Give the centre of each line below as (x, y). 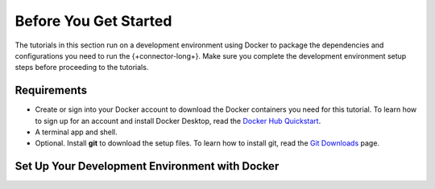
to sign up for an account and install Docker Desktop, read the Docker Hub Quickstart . (178, 121)
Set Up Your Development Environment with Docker (147, 166)
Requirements (51, 90)
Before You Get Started (93, 21)
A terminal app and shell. (77, 132)
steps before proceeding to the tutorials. (82, 68)
